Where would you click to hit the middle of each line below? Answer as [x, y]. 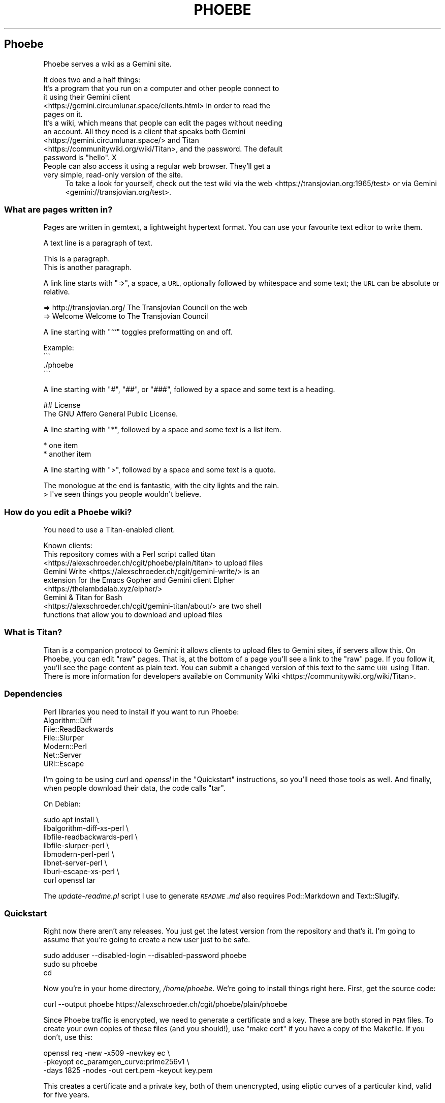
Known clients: [68, 546]
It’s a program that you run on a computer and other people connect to [161, 88]
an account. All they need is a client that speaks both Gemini [145, 131]
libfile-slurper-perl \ [76, 845]
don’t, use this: [68, 1037]
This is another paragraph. [88, 267]
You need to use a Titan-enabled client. [109, 530]
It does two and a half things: [92, 79]
